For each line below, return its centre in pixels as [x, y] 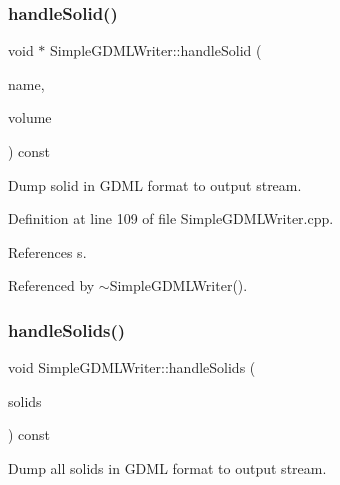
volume [30, 117]
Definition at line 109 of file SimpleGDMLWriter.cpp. [171, 218]
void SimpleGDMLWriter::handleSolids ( [132, 367]
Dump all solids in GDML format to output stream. [167, 467]
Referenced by [51, 285]
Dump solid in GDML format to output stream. [155, 184]
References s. [47, 251]
